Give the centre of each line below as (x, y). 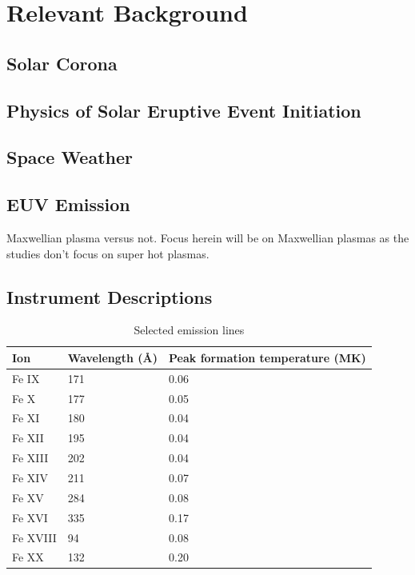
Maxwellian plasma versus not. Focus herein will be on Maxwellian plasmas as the (208, 237)
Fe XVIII (34, 537)
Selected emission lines (189, 330)
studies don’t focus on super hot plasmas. (108, 253)
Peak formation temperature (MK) (267, 357)
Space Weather (70, 157)
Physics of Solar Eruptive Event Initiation (184, 110)
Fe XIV (30, 477)
